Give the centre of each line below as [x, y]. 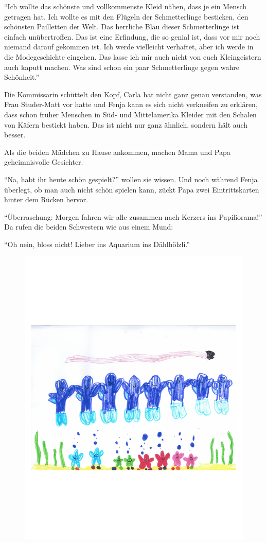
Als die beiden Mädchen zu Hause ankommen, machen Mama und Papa [117, 152]
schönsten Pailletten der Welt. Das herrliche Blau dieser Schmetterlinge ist [122, 27]
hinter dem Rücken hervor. [46, 199]
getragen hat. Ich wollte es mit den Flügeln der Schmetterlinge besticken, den [126, 16]
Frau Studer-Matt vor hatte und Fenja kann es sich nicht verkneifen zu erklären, [131, 104]
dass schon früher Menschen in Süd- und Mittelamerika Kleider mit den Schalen [130, 114]
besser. [15, 135]
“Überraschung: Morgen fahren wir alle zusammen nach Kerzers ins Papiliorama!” [133, 216]
